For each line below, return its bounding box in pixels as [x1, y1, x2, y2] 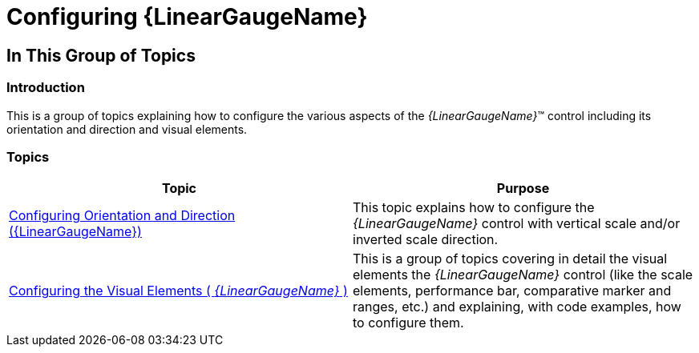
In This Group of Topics [6, 45, 196, 66]
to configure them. [353, 315, 464, 331]
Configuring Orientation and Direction [9, 207, 236, 224]
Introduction [6, 79, 85, 96]
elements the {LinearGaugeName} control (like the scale [353, 267, 693, 283]
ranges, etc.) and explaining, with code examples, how [353, 299, 681, 315]
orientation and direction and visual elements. [6, 122, 248, 136]
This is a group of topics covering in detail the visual [353, 251, 668, 267]
